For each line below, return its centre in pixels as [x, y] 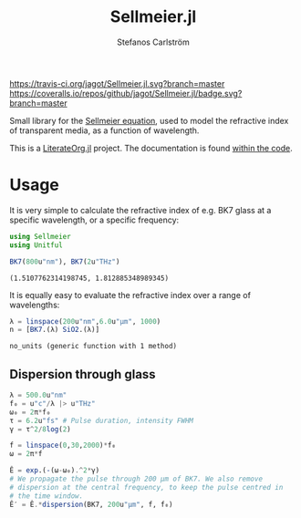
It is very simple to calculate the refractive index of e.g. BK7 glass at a [140, 210]
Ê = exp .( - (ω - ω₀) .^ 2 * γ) [55, 471]
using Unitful [36, 245]
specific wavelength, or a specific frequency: [94, 220]
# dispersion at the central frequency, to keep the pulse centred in [146, 487]
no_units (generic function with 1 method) [93, 347]
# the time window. [47, 496]
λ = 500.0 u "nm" [38, 395]
